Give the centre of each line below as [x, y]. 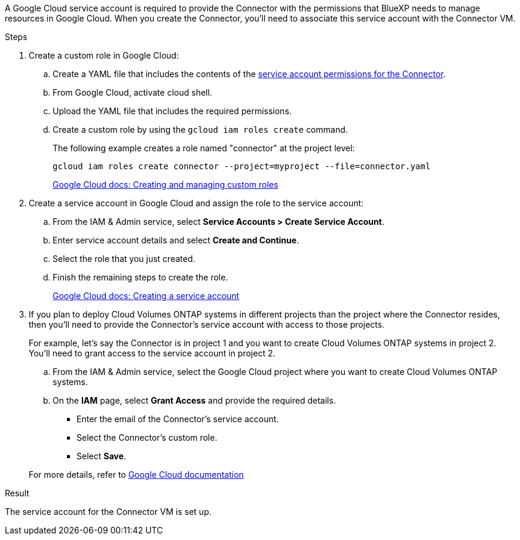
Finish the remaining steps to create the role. [140, 277]
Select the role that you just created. [124, 259]
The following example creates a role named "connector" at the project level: [204, 148]
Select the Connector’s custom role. [147, 437]
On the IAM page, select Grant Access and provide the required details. [194, 400]
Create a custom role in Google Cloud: [104, 55]
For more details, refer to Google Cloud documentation [136, 475]
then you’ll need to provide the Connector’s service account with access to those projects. [207, 324]
